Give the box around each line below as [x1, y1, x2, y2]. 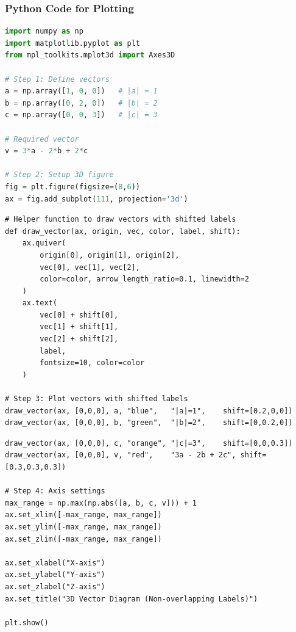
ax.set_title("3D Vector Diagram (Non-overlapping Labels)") [5, 594, 258, 603]
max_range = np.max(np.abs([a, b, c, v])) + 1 [5, 498, 197, 507]
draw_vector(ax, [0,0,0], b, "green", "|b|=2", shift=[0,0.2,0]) [5, 418, 293, 427]
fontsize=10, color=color [40, 358, 145, 368]
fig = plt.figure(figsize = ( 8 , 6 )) [5, 182, 141, 191]
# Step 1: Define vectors [5, 74, 110, 84]
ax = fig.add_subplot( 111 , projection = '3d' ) [5, 194, 188, 203]
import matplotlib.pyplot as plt [5, 38, 140, 48]
